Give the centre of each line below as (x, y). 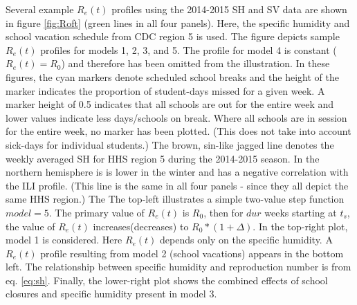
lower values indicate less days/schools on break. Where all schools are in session (176, 117)
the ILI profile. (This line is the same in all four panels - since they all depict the (177, 185)
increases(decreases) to (141, 226)
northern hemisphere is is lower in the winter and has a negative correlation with (177, 172)
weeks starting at (301, 212)
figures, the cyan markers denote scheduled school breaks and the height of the (172, 76)
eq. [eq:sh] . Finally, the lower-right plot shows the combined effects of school (167, 280)
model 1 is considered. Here (64, 240)
